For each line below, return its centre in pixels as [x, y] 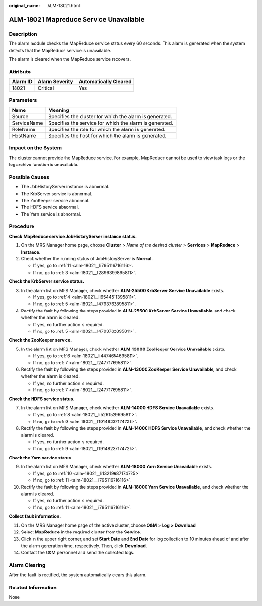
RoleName [24, 129]
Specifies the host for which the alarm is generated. [107, 135]
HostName [24, 135]
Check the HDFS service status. [42, 399]
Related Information [33, 588]
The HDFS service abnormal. [50, 207]
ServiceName [27, 123]
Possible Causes [29, 177]
